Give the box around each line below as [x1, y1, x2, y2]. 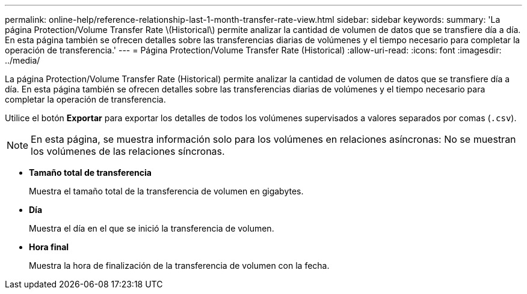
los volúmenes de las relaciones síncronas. [31, 145, 225, 157]
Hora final [29, 242, 69, 252]
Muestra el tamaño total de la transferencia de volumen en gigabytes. [29, 186, 304, 196]
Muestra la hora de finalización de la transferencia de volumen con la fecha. [29, 260, 330, 271]
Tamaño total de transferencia [29, 167, 152, 178]
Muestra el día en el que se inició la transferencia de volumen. [29, 223, 274, 233]
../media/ [5, 55, 40, 65]
